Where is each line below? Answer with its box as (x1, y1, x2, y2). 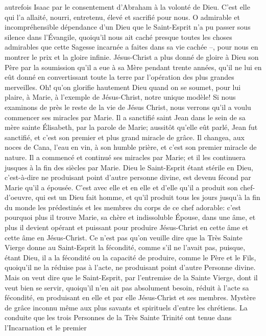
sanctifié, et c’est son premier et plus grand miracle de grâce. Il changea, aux (5, 131, 245, 142)
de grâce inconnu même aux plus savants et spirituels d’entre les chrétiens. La (5, 302, 248, 312)
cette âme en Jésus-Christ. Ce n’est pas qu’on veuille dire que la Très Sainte (5, 232, 243, 242)
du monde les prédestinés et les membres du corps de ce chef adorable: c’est (5, 201, 241, 212)
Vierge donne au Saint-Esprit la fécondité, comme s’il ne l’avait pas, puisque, (5, 242, 246, 253)
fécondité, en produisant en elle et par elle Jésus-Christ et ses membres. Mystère (5, 292, 256, 303)
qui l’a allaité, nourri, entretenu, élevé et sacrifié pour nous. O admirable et (5, 11, 240, 22)
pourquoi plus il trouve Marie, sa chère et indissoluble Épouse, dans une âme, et (5, 212, 256, 222)
